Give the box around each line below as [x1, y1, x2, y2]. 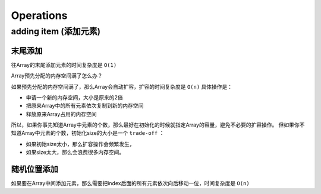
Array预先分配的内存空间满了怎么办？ [11, 72, 103, 79]
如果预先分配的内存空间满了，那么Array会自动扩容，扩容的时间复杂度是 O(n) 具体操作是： [11, 83, 233, 90]
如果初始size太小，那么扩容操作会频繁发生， [26, 140, 135, 147]
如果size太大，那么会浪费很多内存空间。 [26, 148, 125, 156]
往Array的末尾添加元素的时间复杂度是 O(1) [11, 61, 117, 68]
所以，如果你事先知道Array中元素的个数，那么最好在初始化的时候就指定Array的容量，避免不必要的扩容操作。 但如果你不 [11, 121, 305, 128]
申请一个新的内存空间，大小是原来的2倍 [26, 93, 123, 101]
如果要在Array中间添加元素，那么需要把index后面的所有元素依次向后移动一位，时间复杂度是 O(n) [11, 180, 250, 187]
